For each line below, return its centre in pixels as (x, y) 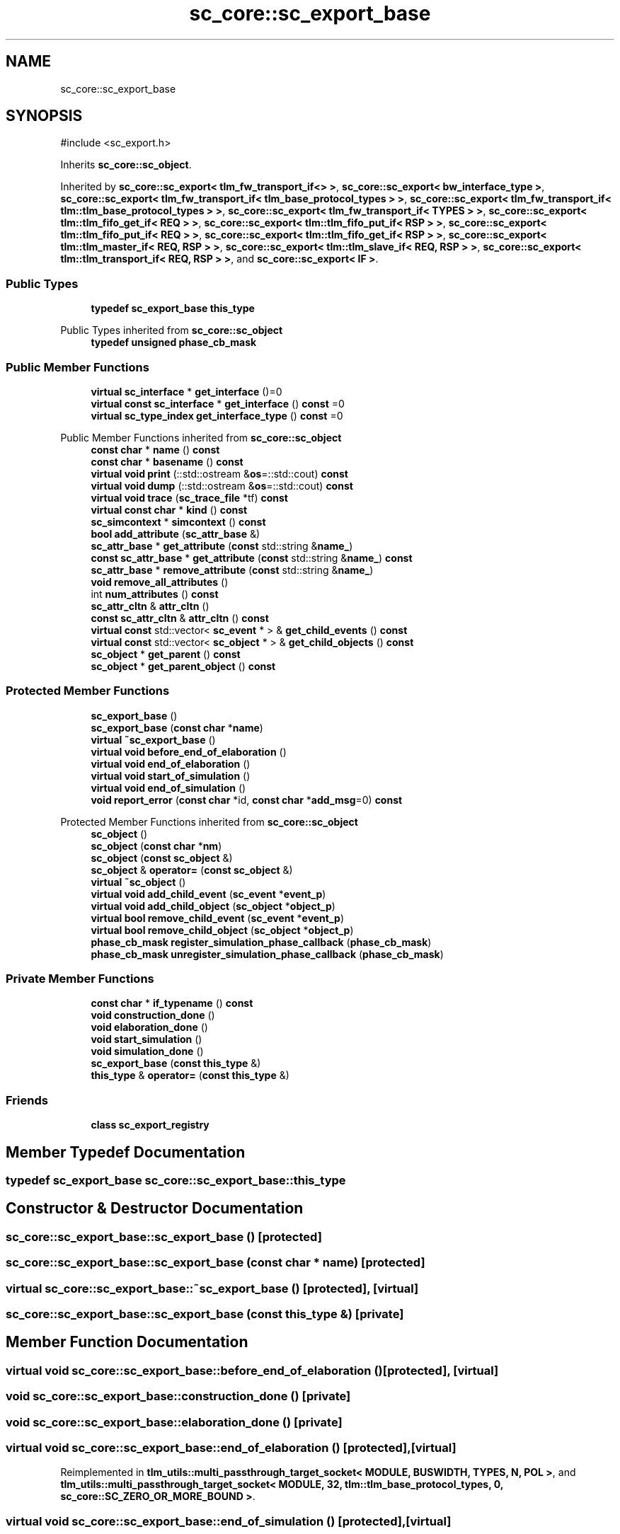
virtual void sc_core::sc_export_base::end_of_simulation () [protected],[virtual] (229, 1521)
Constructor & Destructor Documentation (155, 1209)
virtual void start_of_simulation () (171, 775)
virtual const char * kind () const (169, 509)
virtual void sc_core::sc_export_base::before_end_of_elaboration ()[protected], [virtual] (252, 1370)
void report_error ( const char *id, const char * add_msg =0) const (247, 800)
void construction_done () (153, 1015)
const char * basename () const (167, 461)
